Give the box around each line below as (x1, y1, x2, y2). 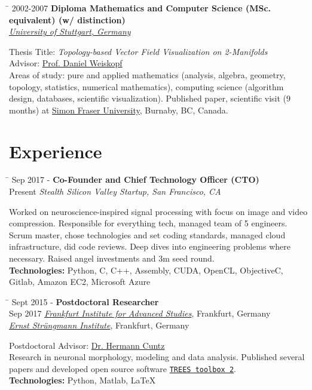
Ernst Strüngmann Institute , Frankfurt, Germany (9, 319, 189, 331)
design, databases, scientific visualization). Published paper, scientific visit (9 (9, 92, 291, 105)
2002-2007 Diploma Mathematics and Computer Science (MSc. (11, 2, 271, 14)
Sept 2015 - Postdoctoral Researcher (11, 295, 159, 308)
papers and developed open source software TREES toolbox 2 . (9, 362, 236, 374)
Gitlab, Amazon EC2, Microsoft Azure (9, 275, 151, 288)
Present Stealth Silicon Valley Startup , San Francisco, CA (9, 185, 221, 198)
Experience (9, 139, 102, 163)
